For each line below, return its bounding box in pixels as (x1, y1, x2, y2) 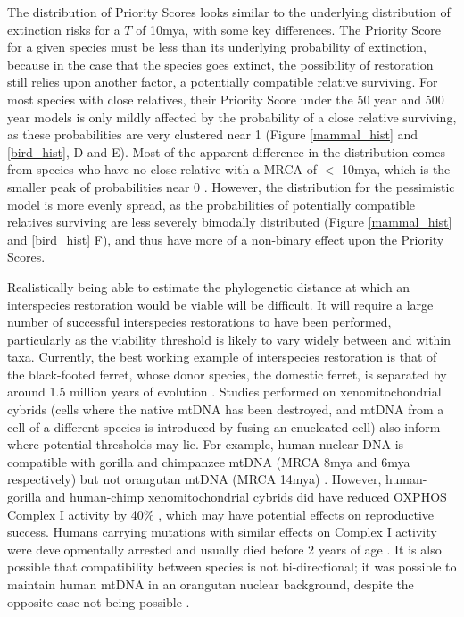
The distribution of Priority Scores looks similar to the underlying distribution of (7, 3, 451, 21)
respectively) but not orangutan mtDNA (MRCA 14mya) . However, (7, 470, 382, 488)
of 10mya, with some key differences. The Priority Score (136, 20, 442, 38)
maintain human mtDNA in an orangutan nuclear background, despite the (7, 575, 414, 593)
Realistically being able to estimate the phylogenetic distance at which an (7, 277, 410, 296)
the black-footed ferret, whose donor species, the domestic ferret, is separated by (7, 364, 447, 383)
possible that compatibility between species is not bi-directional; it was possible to (7, 557, 457, 576)
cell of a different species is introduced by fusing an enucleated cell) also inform (7, 417, 441, 436)
